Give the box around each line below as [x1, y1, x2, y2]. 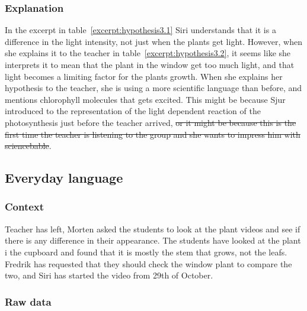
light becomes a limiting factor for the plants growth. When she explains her [5, 70, 283, 82]
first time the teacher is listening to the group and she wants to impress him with [5, 128, 300, 140]
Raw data [5, 294, 52, 309]
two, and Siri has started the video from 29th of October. [5, 269, 213, 281]
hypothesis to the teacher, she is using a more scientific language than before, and [5, 82, 302, 94]
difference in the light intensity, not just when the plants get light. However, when [5, 35, 302, 47]
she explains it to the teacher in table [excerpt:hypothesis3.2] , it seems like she [5, 47, 291, 59]
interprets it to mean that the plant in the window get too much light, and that [5, 59, 295, 70]
